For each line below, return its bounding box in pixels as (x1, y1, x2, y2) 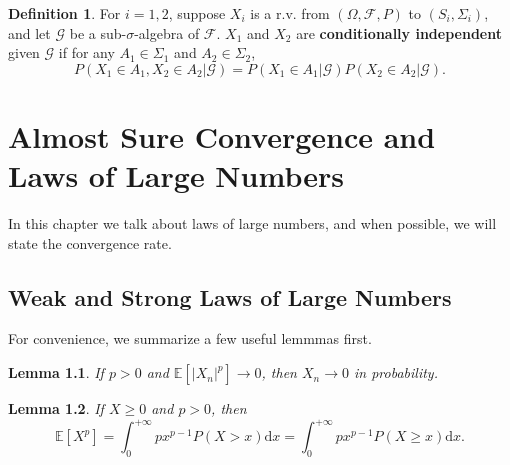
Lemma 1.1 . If (8, 362, 104, 383)
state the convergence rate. (8, 232, 172, 253)
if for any (58, 42, 115, 63)
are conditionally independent (296, 22, 502, 43)
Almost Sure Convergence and (8, 115, 436, 156)
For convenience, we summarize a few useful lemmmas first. (8, 328, 372, 349)
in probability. (354, 362, 438, 383)
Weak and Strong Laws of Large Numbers (8, 281, 452, 312)
